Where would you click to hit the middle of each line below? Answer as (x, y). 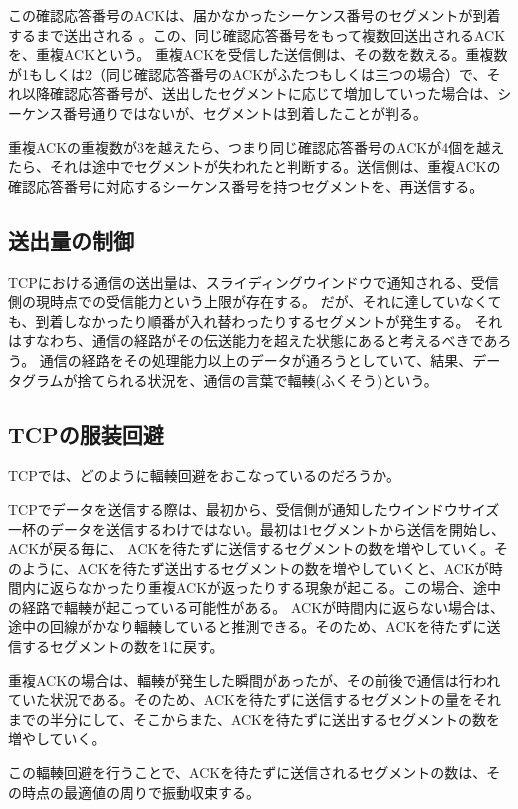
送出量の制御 (71, 239)
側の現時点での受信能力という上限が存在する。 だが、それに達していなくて (255, 301)
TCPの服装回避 (86, 433)
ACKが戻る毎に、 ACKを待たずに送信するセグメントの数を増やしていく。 (251, 548)
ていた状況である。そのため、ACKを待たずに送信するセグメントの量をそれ (254, 699)
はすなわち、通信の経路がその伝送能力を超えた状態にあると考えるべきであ (253, 340)
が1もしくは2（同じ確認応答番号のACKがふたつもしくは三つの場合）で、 (247, 73)
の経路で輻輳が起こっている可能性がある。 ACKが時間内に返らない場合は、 (256, 606)
